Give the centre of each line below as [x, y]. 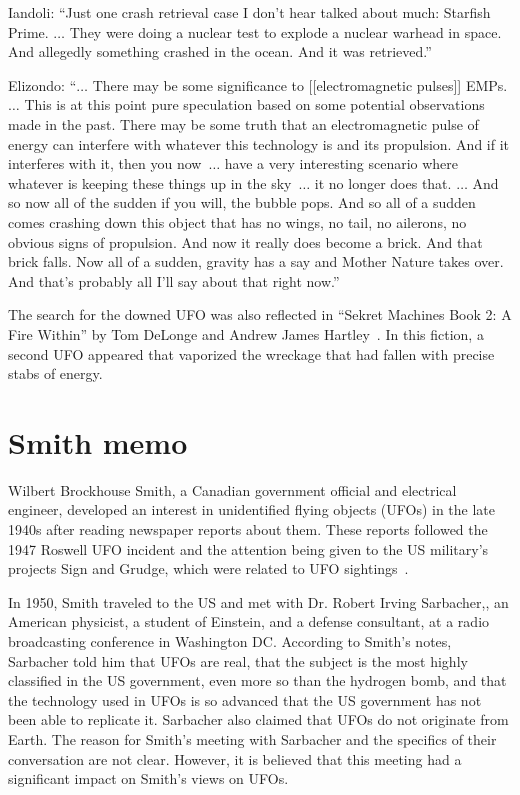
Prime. [28, 31]
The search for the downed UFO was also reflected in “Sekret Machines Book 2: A [260, 314]
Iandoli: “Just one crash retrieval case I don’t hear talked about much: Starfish [249, 12]
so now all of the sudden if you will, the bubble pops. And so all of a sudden [242, 202]
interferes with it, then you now [105, 163]
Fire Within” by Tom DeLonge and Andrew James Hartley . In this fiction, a [246, 333]
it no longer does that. [383, 182]
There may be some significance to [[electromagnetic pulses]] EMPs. [300, 84]
